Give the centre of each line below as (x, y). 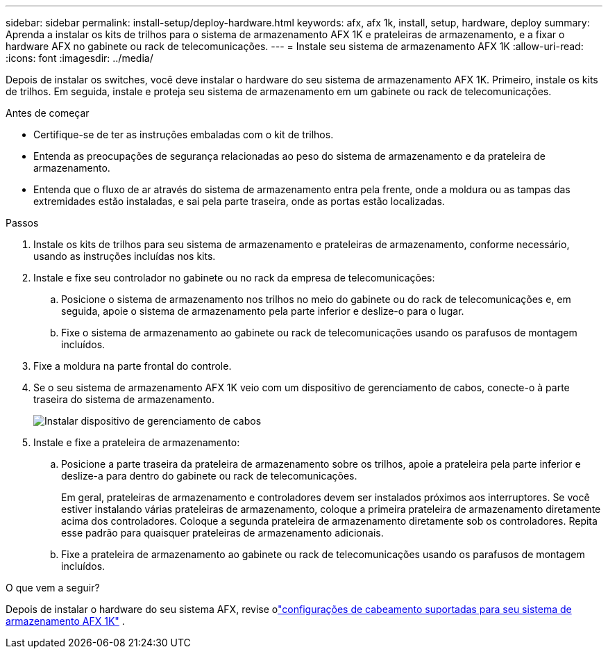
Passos (22, 223)
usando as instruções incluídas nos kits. (125, 256)
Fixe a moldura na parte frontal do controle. (133, 366)
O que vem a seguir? (53, 588)
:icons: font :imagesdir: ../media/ (79, 58)
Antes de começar (48, 113)
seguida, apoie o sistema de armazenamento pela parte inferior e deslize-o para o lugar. (263, 311)
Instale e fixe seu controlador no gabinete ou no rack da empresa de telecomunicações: (234, 278)
